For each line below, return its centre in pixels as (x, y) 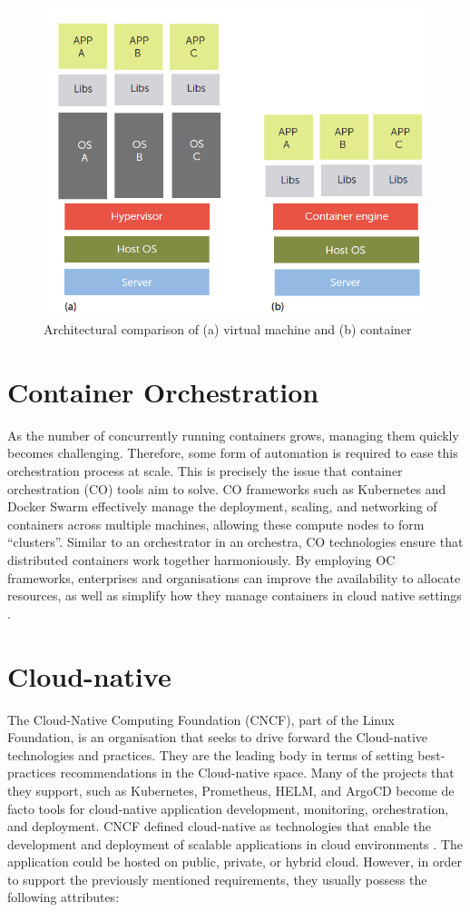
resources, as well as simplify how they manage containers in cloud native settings (235, 595)
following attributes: (64, 897)
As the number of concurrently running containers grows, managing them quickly (233, 435)
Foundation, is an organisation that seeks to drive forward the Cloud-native (218, 737)
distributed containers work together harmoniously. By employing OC (201, 560)
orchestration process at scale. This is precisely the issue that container (205, 471)
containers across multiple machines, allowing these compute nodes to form (216, 524)
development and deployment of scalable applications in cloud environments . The (235, 843)
